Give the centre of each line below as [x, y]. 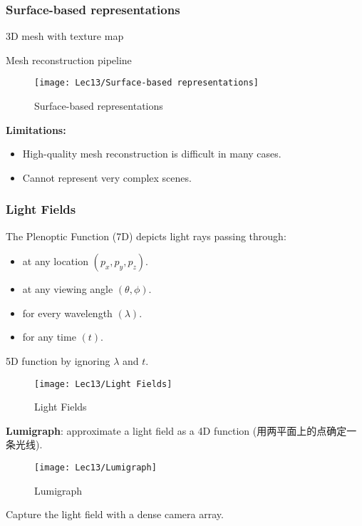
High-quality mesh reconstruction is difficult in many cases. [152, 154]
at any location [55, 261]
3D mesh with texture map [65, 36]
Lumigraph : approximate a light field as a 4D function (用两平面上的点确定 [176, 430]
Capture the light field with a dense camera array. [115, 514]
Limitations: [36, 129]
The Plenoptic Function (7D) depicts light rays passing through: [146, 236]
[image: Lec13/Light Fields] [103, 384]
